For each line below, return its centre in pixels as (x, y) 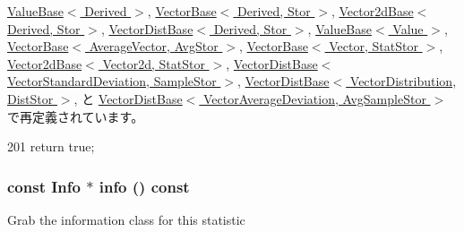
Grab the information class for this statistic (126, 219)
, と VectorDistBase (128, 98)
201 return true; (51, 146)
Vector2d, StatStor (154, 63)
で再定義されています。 (76, 116)
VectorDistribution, (403, 81)
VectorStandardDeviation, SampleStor (112, 81)
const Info (44, 186)
